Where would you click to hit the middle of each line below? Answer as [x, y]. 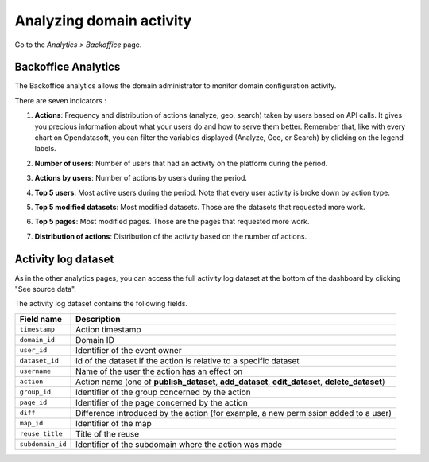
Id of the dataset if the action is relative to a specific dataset [187, 360]
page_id [33, 403]
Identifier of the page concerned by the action [162, 402]
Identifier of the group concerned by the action [164, 392]
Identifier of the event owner [129, 350]
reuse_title [41, 434]
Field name [41, 319]
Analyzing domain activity [103, 21]
